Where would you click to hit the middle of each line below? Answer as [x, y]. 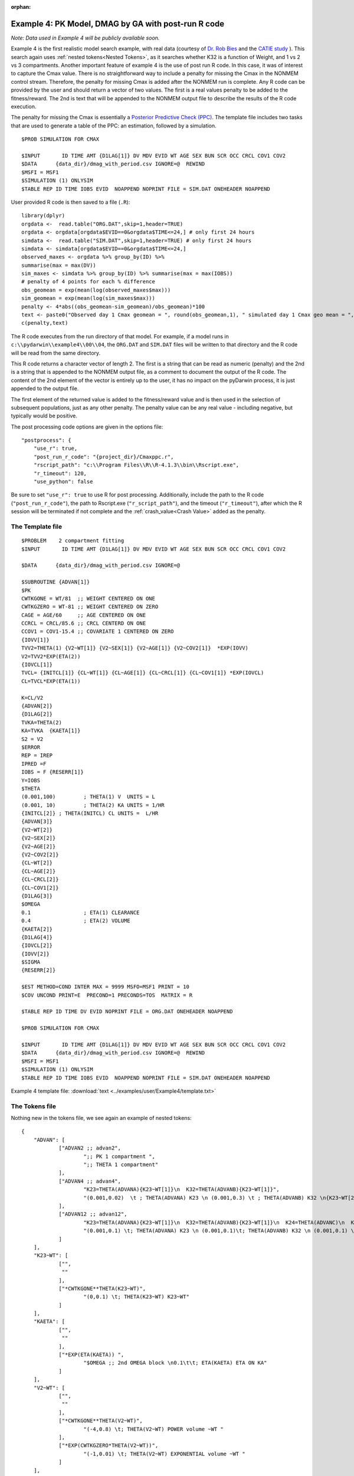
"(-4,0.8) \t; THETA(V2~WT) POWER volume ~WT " [153, 1429]
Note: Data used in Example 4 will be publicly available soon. [85, 38]
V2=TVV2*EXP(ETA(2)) [51, 656]
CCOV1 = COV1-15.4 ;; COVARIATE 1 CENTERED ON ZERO [98, 631]
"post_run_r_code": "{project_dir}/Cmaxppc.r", [104, 457]
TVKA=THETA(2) [42, 722]
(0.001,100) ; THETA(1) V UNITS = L [88, 797]
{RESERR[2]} [39, 970]
